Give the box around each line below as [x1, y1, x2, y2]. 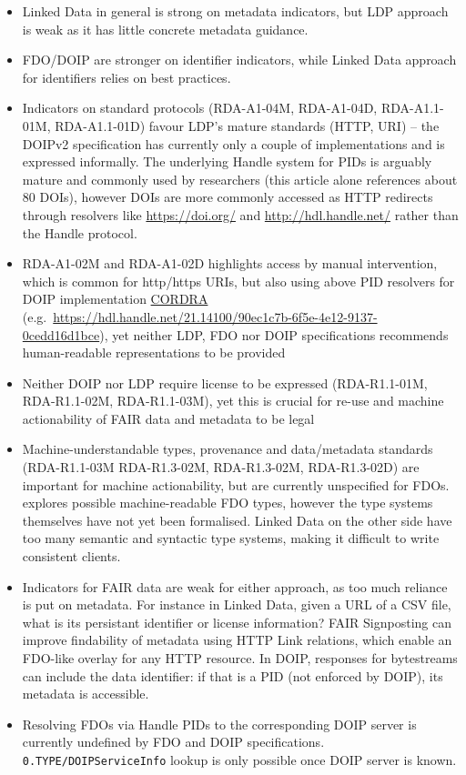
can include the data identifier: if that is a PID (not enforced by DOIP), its [22, 666, 443, 685]
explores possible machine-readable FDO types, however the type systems [22, 493, 433, 512]
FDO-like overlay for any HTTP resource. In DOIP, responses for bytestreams [22, 649, 458, 667]
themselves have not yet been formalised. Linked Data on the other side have [22, 510, 452, 529]
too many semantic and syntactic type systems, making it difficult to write [22, 528, 440, 548]
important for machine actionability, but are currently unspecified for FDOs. [22, 475, 450, 494]
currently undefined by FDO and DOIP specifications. [22, 732, 325, 751]
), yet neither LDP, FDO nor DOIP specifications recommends [99, 325, 449, 344]
